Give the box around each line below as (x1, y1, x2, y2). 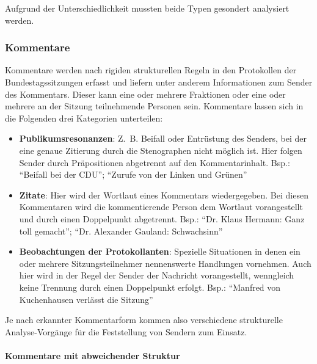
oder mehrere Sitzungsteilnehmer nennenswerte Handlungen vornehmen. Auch (19, 257, 312, 269)
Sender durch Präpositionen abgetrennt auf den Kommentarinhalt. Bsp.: (19, 156, 290, 169)
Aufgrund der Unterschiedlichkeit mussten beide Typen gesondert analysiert (5, 2, 290, 14)
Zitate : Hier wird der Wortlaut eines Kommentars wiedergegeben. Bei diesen (19, 188, 308, 201)
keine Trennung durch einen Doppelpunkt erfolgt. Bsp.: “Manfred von (19, 280, 281, 293)
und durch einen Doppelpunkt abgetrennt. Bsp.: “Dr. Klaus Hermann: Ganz (19, 212, 305, 225)
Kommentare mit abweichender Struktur (5, 349, 180, 362)
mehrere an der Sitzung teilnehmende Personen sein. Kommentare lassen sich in (5, 100, 304, 112)
